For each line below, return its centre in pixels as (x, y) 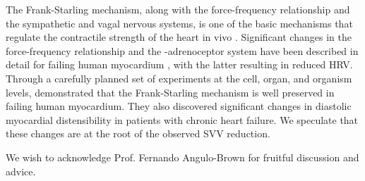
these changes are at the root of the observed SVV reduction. (138, 133)
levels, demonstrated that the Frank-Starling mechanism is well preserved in (170, 92)
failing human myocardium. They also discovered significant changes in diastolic (179, 106)
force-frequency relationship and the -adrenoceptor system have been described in (182, 50)
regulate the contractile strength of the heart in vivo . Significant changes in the (179, 37)
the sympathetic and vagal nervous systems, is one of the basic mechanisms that (179, 23)
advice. (21, 171)
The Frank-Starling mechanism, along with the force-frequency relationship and (178, 9)
